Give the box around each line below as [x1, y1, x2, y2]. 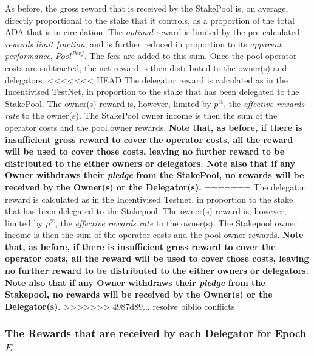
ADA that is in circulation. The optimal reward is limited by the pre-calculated [5, 26, 300, 38]
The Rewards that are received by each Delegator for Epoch [5, 326, 307, 341]
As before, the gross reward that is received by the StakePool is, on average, [5, 2, 288, 14]
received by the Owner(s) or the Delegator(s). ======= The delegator [5, 180, 305, 193]
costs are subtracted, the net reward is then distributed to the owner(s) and [5, 61, 287, 74]
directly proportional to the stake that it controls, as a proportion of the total [5, 13, 295, 26]
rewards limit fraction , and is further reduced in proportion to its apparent [5, 37, 282, 50]
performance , [5, 49, 53, 62]
